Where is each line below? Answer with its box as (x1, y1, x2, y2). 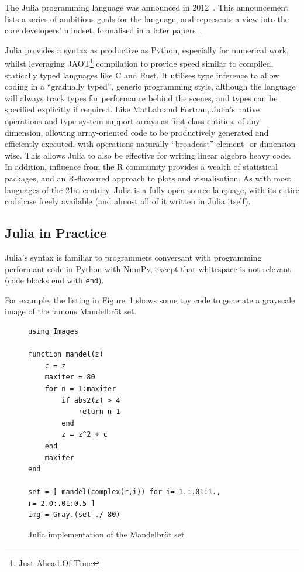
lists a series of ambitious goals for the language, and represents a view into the (5, 12, 289, 25)
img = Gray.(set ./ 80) (28, 511, 120, 519)
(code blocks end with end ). (5, 274, 104, 286)
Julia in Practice (5, 224, 107, 242)
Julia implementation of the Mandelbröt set (28, 528, 185, 540)
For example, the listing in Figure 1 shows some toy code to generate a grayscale (5, 293, 295, 306)
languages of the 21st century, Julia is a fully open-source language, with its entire (5, 183, 299, 196)
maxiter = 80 (44, 373, 95, 382)
